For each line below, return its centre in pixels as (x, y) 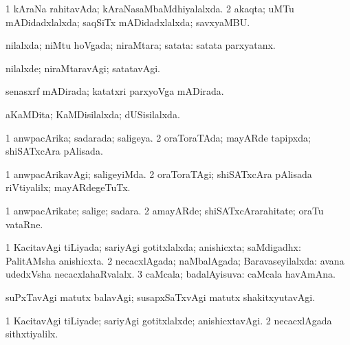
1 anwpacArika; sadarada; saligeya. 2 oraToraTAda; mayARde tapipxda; (158, 137)
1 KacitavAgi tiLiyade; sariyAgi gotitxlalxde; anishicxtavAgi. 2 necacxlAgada (169, 320)
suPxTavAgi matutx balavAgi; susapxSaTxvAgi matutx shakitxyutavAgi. (161, 297)
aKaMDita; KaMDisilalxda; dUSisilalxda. (93, 114)
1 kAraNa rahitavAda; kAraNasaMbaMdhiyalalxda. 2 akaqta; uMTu (150, 8)
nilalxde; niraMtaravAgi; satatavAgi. (83, 68)
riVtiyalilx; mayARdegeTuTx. (68, 187)
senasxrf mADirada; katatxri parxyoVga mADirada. (115, 91)
